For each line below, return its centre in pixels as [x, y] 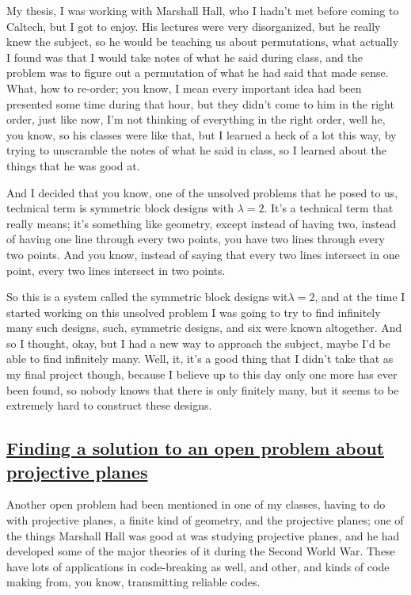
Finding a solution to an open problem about [196, 448]
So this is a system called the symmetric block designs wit [147, 297]
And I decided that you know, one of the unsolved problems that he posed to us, [202, 192]
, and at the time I [360, 297]
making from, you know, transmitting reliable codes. [133, 582]
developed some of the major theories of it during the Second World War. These [201, 551]
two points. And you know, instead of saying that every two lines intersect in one [203, 254]
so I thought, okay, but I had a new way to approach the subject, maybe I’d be [198, 343]
